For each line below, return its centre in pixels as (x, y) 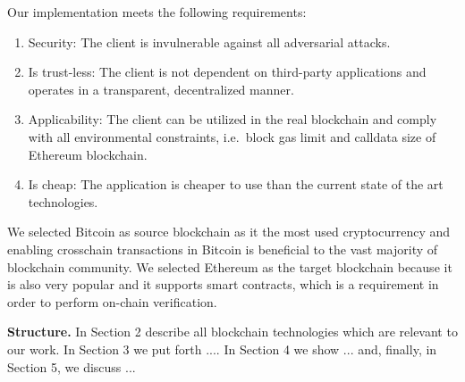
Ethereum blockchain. (88, 154)
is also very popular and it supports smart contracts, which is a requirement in (223, 284)
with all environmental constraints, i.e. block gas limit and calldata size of (232, 136)
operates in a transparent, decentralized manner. (161, 89)
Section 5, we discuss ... (72, 366)
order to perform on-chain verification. (112, 301)
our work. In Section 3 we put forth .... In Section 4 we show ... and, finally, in (222, 349)
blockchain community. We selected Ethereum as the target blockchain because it (230, 266)
